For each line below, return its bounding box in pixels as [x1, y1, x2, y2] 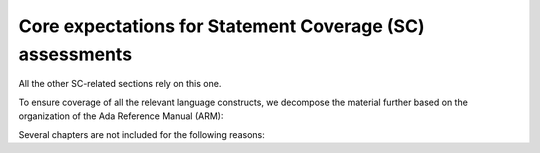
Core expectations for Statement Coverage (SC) [18, 15, 425, 37]
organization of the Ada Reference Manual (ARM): [18, 110, 224, 122]
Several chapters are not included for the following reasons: [18, 128, 265, 140]
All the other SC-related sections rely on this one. [18, 78, 222, 90]
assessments [18, 43, 133, 65]
